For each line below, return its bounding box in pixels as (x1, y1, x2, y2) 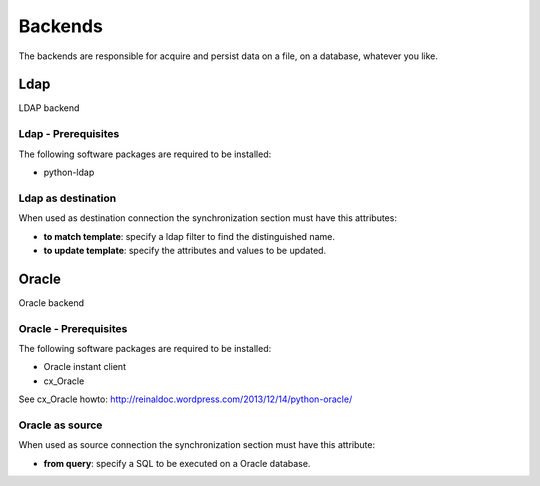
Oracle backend (18, 296, 85, 309)
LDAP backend (18, 102, 80, 114)
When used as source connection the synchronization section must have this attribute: (18, 439, 375, 451)
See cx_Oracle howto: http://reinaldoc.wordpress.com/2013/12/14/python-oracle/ (18, 393, 353, 405)
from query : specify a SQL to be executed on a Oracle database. (43, 457, 311, 469)
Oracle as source (18, 418, 103, 432)
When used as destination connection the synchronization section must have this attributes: (18, 212, 397, 224)
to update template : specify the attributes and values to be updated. (43, 244, 327, 256)
